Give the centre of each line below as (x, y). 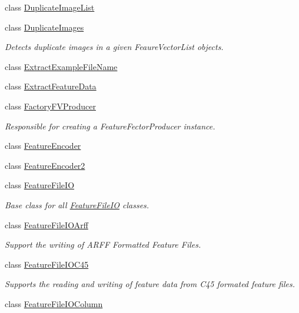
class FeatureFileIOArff (46, 224)
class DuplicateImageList (50, 7)
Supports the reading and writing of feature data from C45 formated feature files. (150, 284)
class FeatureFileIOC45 (47, 264)
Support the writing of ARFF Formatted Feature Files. (103, 244)
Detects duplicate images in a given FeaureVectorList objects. (114, 47)
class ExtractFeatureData (51, 86)
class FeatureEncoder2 (45, 165)
